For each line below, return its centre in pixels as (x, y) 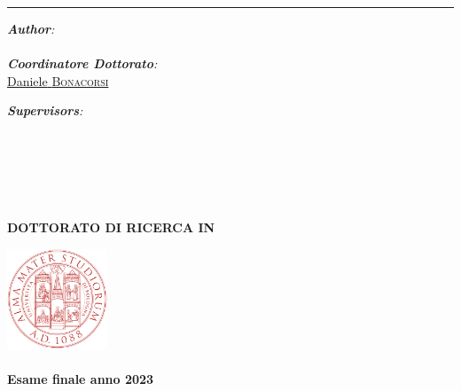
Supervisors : (45, 110)
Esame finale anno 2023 (81, 379)
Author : (31, 28)
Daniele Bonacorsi (58, 80)
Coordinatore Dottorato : (82, 63)
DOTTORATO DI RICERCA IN (111, 227)
